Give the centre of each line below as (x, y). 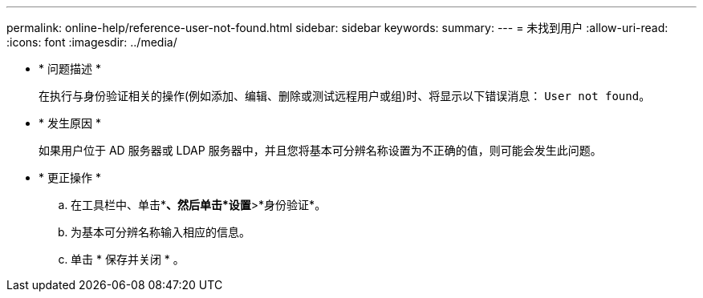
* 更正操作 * (70, 177)
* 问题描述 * (70, 68)
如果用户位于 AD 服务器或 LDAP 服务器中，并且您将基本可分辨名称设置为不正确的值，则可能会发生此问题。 (320, 150)
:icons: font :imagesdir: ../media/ (92, 42)
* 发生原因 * (70, 123)
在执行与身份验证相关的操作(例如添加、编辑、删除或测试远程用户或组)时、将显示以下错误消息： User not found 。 (345, 96)
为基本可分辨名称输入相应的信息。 (161, 232)
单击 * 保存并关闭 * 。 (128, 259)
